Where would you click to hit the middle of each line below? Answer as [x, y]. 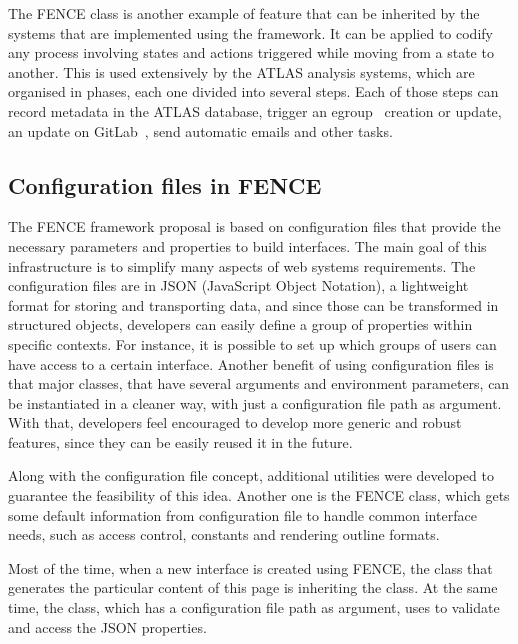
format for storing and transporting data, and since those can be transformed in [253, 304]
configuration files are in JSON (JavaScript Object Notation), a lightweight [238, 285]
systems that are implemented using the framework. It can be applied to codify [250, 32]
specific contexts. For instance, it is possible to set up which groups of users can [252, 343]
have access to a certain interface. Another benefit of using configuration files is [251, 363]
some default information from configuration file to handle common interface [242, 514]
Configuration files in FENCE [165, 184]
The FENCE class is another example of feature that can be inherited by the [244, 13]
